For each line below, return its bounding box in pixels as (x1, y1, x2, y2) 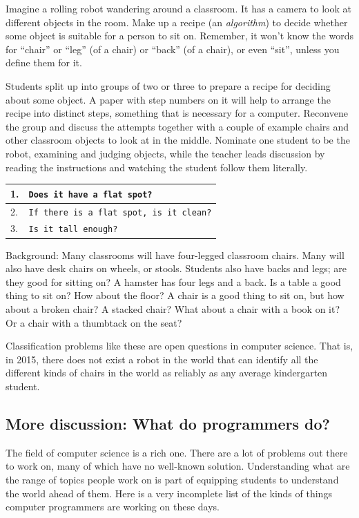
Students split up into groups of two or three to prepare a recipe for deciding (6, 78, 331, 93)
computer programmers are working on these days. (6, 499, 220, 514)
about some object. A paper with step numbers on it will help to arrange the (6, 92, 331, 106)
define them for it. (6, 55, 82, 70)
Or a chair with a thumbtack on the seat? (6, 315, 182, 329)
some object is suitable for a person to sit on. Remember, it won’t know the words (6, 28, 353, 43)
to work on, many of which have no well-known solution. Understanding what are (6, 459, 350, 473)
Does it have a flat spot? (28, 189, 153, 200)
